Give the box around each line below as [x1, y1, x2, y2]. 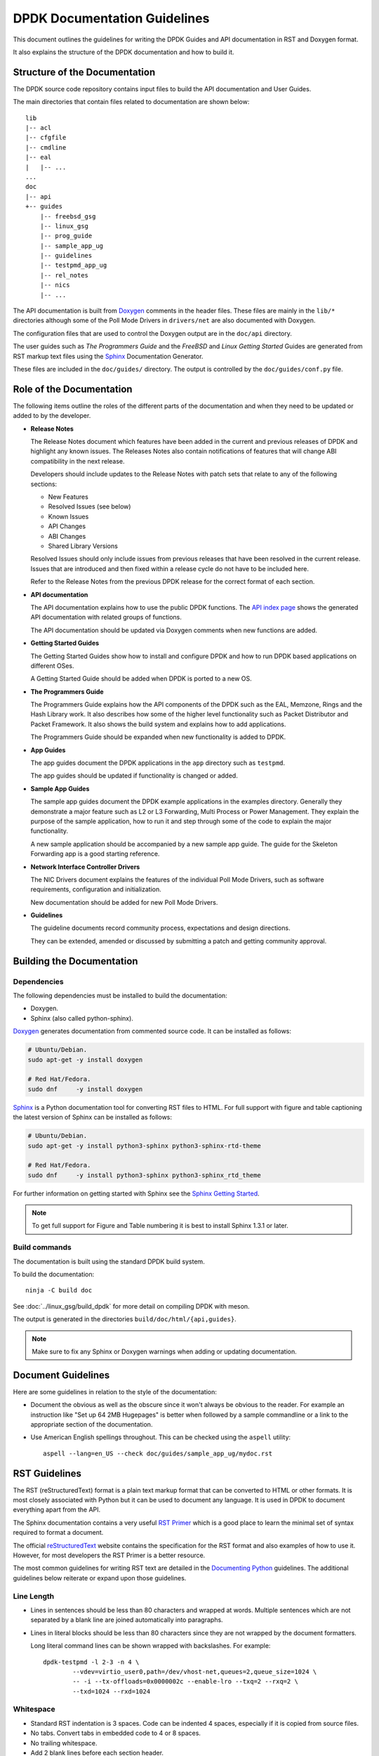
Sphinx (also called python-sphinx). [30, 1014, 133, 1022]
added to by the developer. [13, 412, 91, 420]
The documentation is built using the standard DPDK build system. [13, 1257, 205, 1266]
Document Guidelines [13, 1369, 110, 1381]
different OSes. [30, 661, 74, 670]
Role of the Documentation [13, 383, 133, 395]
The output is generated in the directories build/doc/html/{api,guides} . [13, 1315, 237, 1323]
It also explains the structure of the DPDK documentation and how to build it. [13, 48, 234, 56]
